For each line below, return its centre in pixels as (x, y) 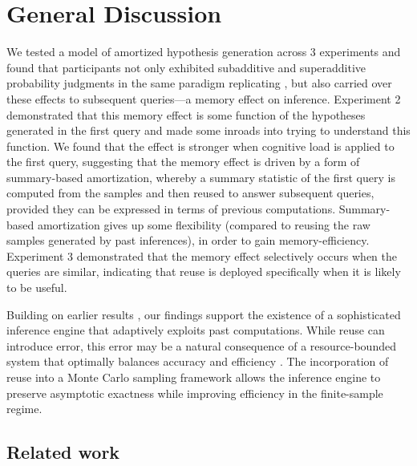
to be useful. (37, 288)
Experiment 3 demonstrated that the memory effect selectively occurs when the (202, 255)
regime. (24, 409)
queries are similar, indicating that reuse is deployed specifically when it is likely (204, 271)
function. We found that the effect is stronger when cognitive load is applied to (200, 146)
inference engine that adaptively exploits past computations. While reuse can (196, 330)
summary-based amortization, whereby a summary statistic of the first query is (201, 177)
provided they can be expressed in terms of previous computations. (171, 209)
